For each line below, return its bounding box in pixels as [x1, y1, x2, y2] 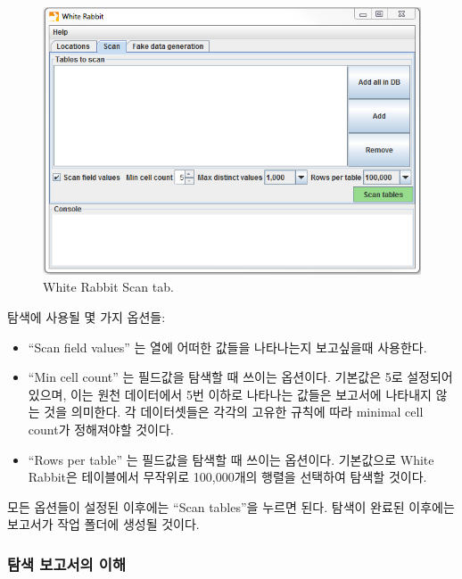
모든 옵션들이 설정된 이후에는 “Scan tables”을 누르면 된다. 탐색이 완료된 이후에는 [7, 497, 455, 516]
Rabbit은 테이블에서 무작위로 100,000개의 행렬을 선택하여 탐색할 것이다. [28, 467, 427, 486]
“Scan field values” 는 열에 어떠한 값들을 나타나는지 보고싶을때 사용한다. [28, 337, 427, 356]
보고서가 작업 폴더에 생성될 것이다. [7, 515, 200, 534]
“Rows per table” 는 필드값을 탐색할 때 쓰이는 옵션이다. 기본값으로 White [28, 450, 434, 468]
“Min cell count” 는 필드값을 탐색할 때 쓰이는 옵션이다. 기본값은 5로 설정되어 [28, 368, 453, 386]
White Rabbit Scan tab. [43, 277, 174, 296]
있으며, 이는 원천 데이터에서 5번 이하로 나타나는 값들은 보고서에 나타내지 [28, 385, 432, 403]
